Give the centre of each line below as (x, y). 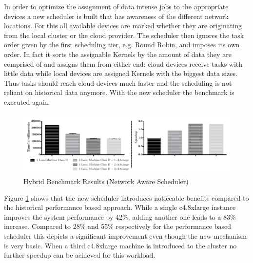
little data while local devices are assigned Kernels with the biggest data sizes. (121, 73)
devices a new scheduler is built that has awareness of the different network (117, 16)
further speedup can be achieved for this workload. (80, 255)
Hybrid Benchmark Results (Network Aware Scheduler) (106, 181)
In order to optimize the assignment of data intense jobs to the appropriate (116, 6)
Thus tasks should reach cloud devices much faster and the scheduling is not (118, 83)
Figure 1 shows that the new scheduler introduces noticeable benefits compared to (126, 197)
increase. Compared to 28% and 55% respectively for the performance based (117, 226)
